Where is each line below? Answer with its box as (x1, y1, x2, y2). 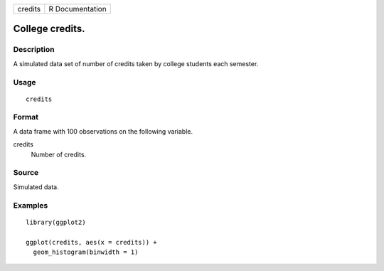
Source (13, 168, 39, 178)
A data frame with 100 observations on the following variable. (13, 127, 193, 135)
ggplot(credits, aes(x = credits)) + (26, 238, 158, 246)
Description (13, 45, 55, 55)
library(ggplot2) (26, 218, 86, 226)
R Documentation (48, 4, 107, 14)
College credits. (13, 23, 85, 35)
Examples (13, 200, 48, 210)
